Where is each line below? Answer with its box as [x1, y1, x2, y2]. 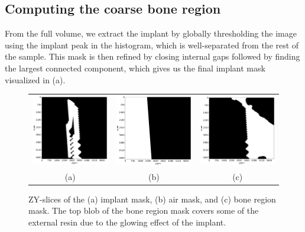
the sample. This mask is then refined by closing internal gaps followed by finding [5, 50, 300, 63]
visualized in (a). [5, 73, 66, 86]
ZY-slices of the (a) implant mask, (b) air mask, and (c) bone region [28, 192, 276, 205]
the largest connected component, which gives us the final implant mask [5, 61, 265, 74]
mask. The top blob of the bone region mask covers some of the [28, 204, 259, 217]
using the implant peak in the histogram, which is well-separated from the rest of [5, 38, 299, 51]
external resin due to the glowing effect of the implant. [28, 215, 226, 228]
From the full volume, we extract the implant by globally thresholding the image [5, 27, 297, 40]
